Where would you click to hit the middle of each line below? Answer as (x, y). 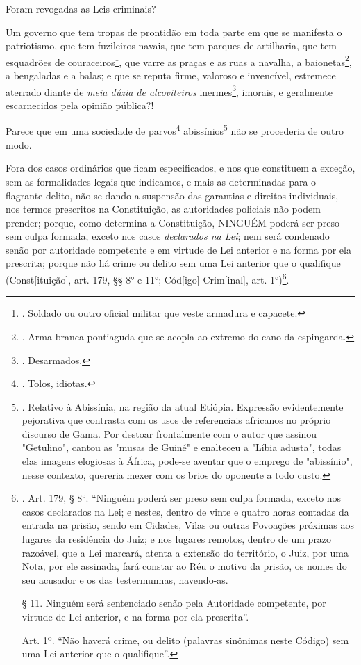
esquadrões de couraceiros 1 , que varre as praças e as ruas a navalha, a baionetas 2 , (179, 60)
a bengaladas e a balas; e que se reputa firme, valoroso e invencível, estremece (171, 75)
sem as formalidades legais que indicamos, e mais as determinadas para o (161, 181)
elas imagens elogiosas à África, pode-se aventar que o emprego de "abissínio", (187, 461)
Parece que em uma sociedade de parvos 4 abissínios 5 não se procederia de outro (175, 130)
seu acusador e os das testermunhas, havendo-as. (125, 579)
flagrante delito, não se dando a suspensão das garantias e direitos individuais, (172, 195)
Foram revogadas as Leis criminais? (81, 8)
